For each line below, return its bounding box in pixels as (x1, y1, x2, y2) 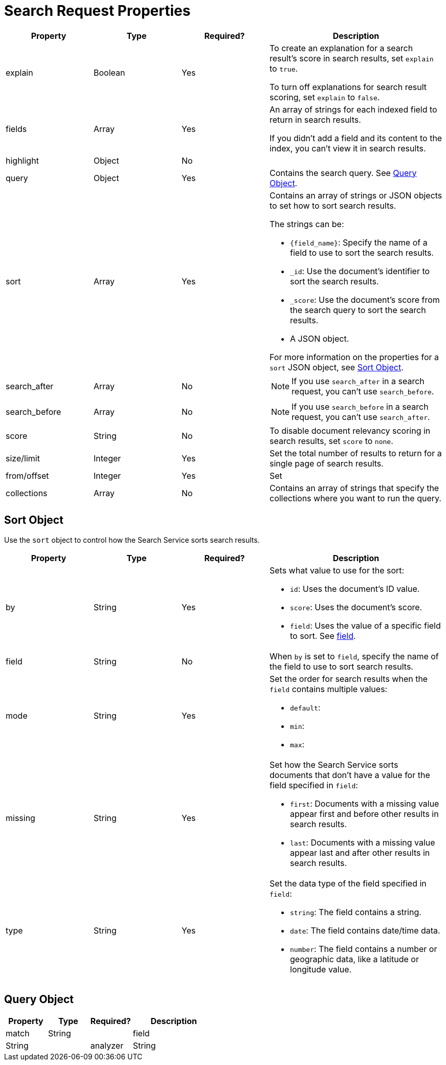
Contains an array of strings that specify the (270, 482, 439, 493)
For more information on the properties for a (270, 351, 439, 362)
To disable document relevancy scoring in (270, 425, 431, 436)
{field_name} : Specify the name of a (290, 237, 428, 248)
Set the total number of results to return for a (270, 448, 442, 458)
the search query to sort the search (290, 304, 426, 315)
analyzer (90, 1040, 124, 1051)
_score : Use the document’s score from (290, 294, 440, 305)
